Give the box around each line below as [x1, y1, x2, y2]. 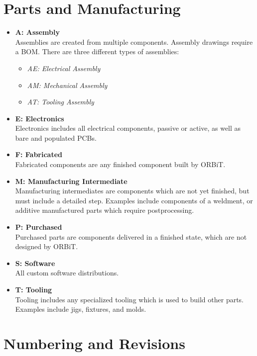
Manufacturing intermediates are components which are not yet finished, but [15, 185, 250, 196]
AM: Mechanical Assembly [27, 80, 108, 90]
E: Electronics [15, 113, 64, 123]
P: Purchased [15, 222, 62, 232]
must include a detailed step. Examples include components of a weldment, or [15, 195, 253, 205]
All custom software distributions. [15, 267, 119, 278]
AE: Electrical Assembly [27, 63, 101, 73]
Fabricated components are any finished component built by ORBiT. [15, 159, 226, 170]
